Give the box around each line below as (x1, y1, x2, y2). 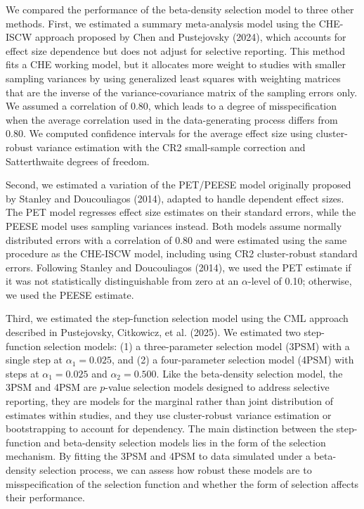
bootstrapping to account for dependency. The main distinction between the (6, 421, 334, 436)
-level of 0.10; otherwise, (248, 273, 352, 288)
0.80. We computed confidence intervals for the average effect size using (6, 126, 313, 141)
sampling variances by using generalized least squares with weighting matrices (6, 70, 341, 85)
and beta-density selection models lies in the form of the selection (44, 434, 326, 449)
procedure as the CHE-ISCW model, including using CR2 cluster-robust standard (6, 246, 358, 261)
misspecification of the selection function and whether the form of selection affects (6, 476, 359, 491)
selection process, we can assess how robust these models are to (39, 463, 312, 477)
